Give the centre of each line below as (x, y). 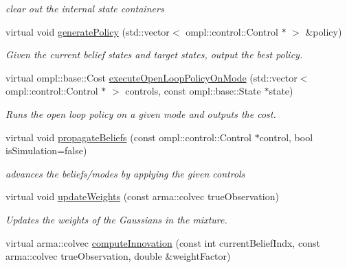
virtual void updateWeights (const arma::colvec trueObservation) (142, 196)
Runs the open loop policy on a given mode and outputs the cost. (141, 113)
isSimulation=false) (46, 150)
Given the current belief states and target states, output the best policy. (154, 54)
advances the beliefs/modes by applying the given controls (125, 173)
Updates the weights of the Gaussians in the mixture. (116, 219)
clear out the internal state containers (85, 8)
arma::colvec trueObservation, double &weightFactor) (118, 256)
